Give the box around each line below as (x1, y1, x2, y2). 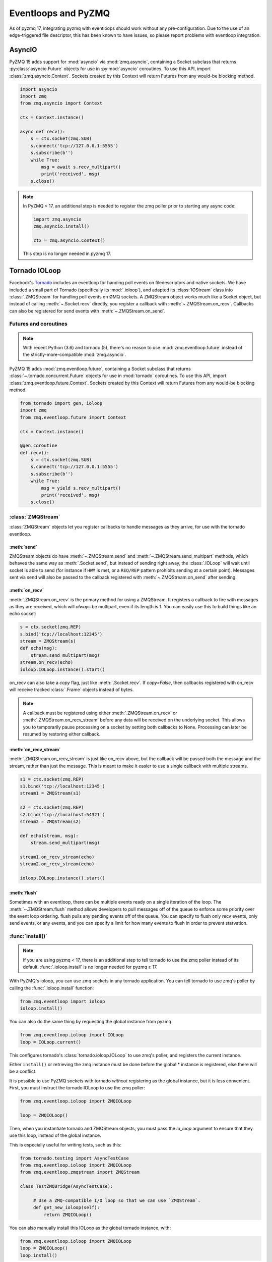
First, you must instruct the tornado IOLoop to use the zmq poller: (9, 1085, 146, 1091)
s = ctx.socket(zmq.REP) (20, 624, 82, 630)
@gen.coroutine (20, 443, 57, 449)
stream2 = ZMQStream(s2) (20, 819, 82, 825)
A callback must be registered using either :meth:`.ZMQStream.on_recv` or (23, 710, 177, 716)
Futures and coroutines (9, 321, 67, 328)
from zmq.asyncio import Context (20, 100, 103, 106)
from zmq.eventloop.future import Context (20, 414, 126, 420)
